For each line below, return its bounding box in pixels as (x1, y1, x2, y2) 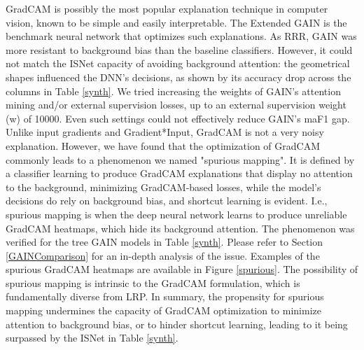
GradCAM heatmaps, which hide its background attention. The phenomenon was (6, 220, 355, 235)
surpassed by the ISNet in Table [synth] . (6, 330, 178, 345)
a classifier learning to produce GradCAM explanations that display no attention (6, 166, 353, 181)
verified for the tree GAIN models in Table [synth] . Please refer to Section (6, 234, 323, 249)
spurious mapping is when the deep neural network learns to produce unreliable (6, 206, 347, 221)
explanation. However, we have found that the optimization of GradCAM (6, 138, 320, 153)
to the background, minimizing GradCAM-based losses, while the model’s (6, 179, 321, 194)
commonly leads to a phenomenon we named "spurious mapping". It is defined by (6, 152, 355, 167)
